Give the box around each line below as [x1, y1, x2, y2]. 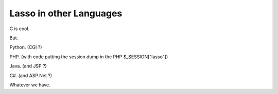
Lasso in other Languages [9, 8, 123, 19]
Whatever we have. [9, 82, 51, 88]
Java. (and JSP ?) [9, 63, 47, 69]
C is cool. [9, 26, 30, 32]
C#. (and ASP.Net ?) [9, 72, 53, 79]
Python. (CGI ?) [9, 44, 42, 51]
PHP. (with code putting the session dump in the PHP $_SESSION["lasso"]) [9, 54, 168, 60]
